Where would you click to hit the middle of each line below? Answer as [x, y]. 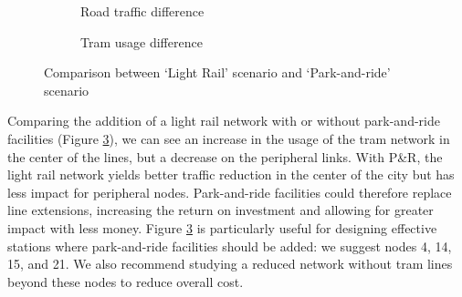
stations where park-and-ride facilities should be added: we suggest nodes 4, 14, [230, 246]
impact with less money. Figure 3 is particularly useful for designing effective [222, 227]
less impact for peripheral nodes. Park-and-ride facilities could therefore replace [230, 192]
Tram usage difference [142, 41]
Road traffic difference [142, 11]
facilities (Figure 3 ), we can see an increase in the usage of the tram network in [229, 138]
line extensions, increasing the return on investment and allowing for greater [220, 210]
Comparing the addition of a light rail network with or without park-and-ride [224, 121]
